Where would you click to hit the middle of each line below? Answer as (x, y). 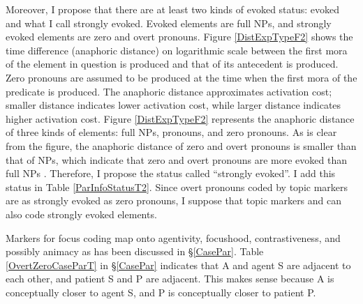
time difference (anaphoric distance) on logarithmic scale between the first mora (177, 50)
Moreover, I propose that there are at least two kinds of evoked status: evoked (173, 9)
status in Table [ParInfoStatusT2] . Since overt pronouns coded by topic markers (177, 187)
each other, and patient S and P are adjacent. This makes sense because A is (170, 279)
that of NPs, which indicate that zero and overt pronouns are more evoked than (176, 159)
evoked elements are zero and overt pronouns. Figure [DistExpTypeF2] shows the (179, 37)
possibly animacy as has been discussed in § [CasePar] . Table (135, 251)
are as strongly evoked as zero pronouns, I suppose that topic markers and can (174, 200)
